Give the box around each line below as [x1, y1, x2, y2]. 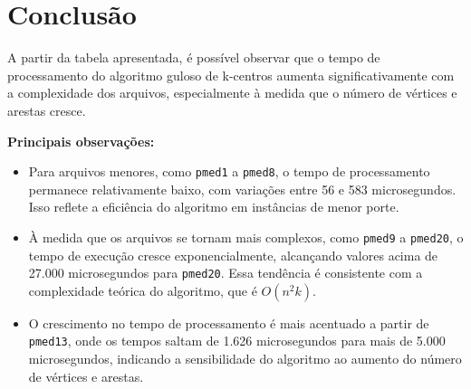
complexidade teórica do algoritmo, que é [28, 280, 257, 299]
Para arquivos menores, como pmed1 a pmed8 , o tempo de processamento [28, 162, 430, 181]
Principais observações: [7, 131, 155, 150]
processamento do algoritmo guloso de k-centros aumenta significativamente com [7, 65, 455, 84]
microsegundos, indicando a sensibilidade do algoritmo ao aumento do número [28, 349, 462, 368]
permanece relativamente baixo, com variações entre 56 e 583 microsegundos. [28, 179, 457, 198]
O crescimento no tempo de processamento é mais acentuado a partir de [28, 313, 429, 332]
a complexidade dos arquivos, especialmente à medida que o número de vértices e [7, 83, 457, 102]
